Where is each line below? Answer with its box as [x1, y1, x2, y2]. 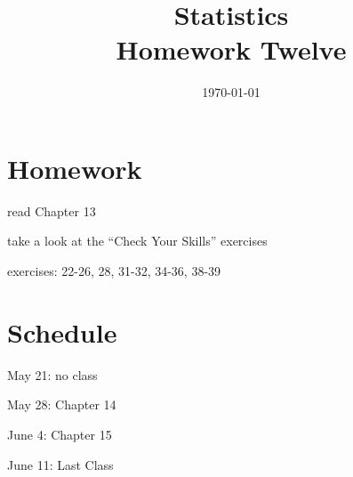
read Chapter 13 [7, 201, 96, 220]
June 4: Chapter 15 [7, 424, 112, 443]
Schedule [7, 313, 117, 350]
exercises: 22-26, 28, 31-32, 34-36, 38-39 [7, 262, 221, 280]
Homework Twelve [116, 31, 347, 68]
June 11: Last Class [7, 455, 114, 473]
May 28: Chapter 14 [7, 395, 116, 414]
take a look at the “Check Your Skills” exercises [7, 231, 268, 250]
